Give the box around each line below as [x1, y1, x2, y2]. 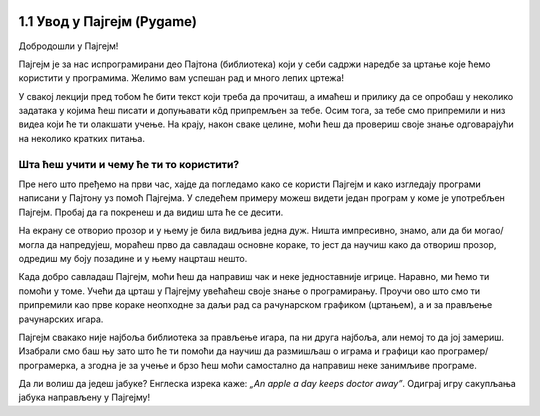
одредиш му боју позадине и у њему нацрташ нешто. [18, 252, 248, 264]
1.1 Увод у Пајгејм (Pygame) [18, 13, 198, 30]
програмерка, [18, 359, 79, 371]
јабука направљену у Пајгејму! [18, 391, 150, 404]
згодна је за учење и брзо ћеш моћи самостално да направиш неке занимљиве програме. [87, 359, 477, 371]
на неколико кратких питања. [18, 132, 145, 144]
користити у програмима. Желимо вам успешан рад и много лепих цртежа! [18, 72, 345, 84]
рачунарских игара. [18, 313, 104, 325]
